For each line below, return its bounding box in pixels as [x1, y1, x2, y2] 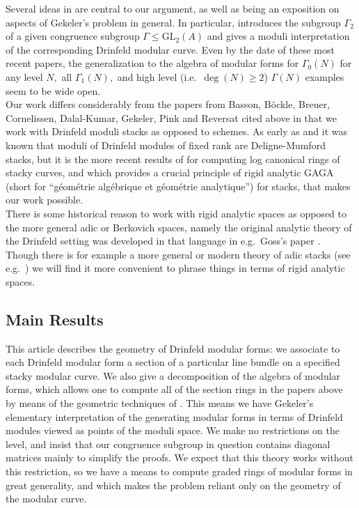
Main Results [6, 308, 104, 330]
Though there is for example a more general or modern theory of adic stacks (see [6, 247, 351, 261]
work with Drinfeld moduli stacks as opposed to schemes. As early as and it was [6, 124, 347, 139]
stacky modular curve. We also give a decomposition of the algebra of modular [6, 368, 341, 383]
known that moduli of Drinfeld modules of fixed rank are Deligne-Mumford [6, 137, 326, 152]
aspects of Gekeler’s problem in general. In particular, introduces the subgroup [6, 15, 341, 29]
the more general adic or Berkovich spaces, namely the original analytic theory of [6, 220, 352, 234]
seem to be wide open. [6, 83, 101, 98]
